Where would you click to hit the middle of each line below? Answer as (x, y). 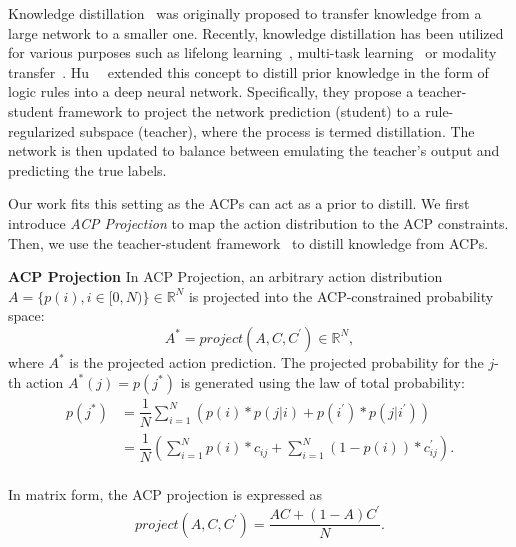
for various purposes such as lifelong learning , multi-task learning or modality (252, 52)
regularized (41, 130)
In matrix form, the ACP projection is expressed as (165, 494)
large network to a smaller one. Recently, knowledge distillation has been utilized (256, 32)
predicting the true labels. (87, 169)
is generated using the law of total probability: (322, 381)
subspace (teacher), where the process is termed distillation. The (277, 130)
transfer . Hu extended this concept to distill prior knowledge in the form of (248, 71)
